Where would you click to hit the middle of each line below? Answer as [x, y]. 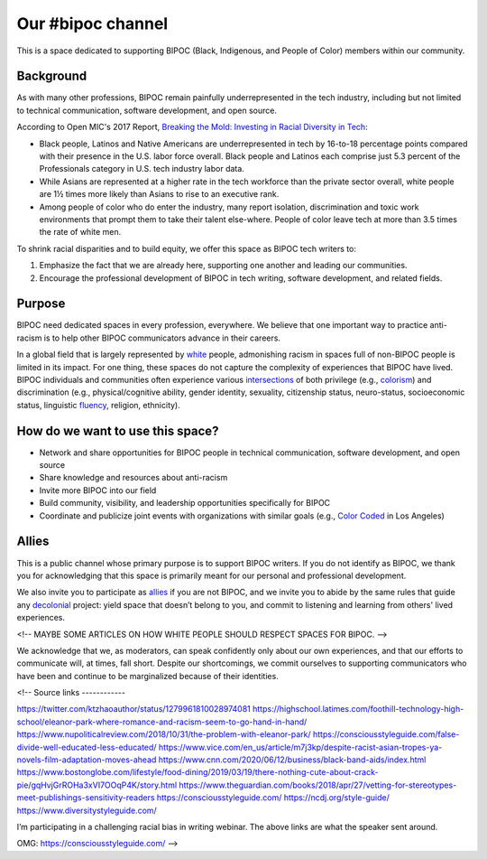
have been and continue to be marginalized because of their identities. [147, 676]
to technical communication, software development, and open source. [147, 110]
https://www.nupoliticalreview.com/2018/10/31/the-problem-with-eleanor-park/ [164, 734]
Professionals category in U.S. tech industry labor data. [142, 169]
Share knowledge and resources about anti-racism [133, 478]
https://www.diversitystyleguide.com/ [87, 810]
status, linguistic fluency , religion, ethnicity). [98, 405]
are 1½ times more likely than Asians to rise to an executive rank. [159, 194]
